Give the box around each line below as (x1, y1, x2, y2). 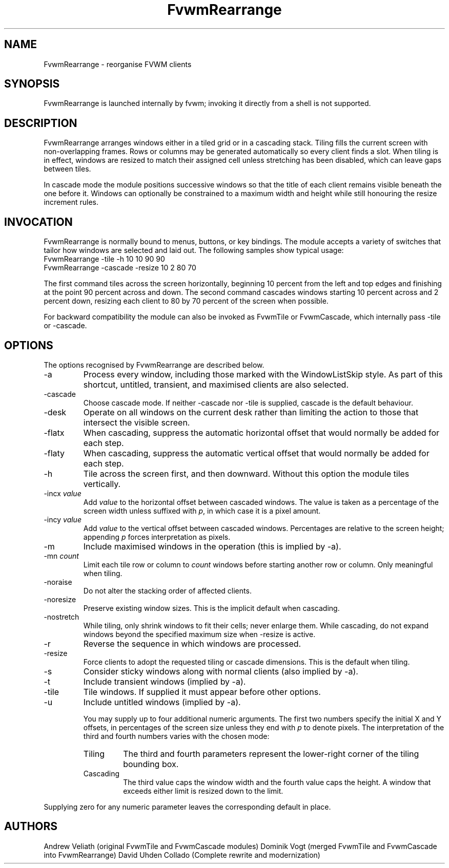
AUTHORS (4, 820, 58, 833)
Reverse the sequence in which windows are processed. (83, 638, 301, 649)
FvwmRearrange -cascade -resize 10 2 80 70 (44, 263, 196, 272)
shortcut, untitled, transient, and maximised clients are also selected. (83, 379, 349, 390)
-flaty (44, 448, 65, 458)
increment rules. (44, 198, 98, 207)
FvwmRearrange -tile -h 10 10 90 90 (44, 255, 165, 264)
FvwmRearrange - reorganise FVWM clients (44, 59, 192, 69)
